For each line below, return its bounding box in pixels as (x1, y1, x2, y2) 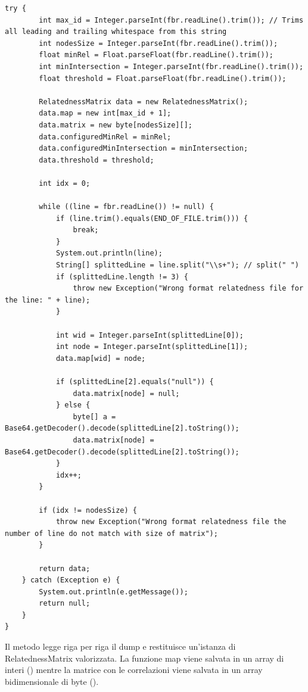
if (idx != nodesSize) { (39, 506, 137, 515)
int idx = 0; (39, 179, 91, 188)
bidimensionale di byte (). (5, 675, 99, 687)
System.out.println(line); (55, 249, 163, 258)
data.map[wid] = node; (55, 354, 146, 363)
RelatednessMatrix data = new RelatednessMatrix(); (39, 97, 248, 106)
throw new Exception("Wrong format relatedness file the (55, 518, 287, 526)
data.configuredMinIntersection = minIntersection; (39, 144, 248, 153)
